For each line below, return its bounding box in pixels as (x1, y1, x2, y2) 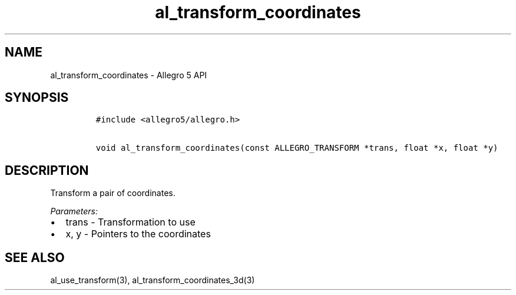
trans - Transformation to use (65, 216, 196, 228)
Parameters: (50, 206, 98, 217)
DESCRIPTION (5, 163, 89, 178)
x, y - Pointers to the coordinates (65, 228, 211, 240)
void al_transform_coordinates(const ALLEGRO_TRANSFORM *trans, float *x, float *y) (95, 143, 498, 153)
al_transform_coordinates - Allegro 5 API (50, 69, 207, 80)
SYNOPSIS (5, 90, 69, 105)
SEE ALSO (5, 250, 65, 265)
